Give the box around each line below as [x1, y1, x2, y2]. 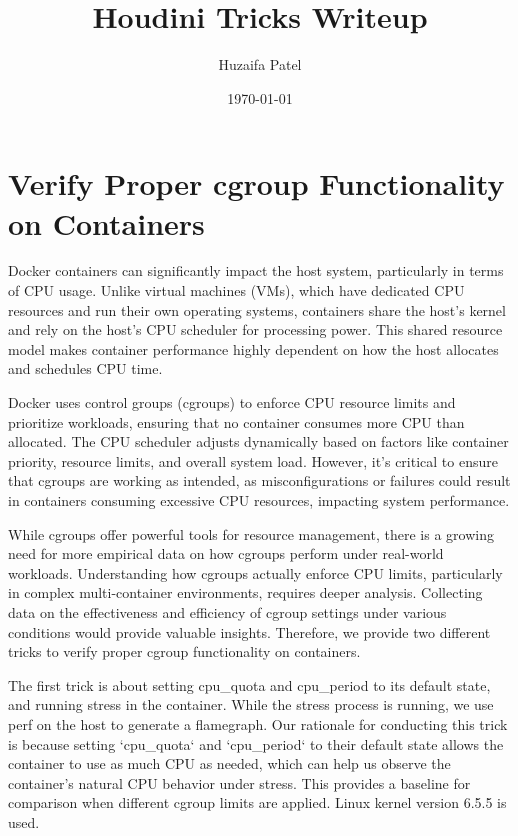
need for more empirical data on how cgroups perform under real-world [8, 543, 444, 564]
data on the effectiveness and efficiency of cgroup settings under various [8, 601, 447, 622]
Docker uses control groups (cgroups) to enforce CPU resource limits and [8, 392, 456, 412]
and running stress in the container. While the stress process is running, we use [8, 694, 494, 715]
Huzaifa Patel [218, 54, 302, 75]
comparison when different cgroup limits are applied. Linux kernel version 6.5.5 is [8, 792, 507, 813]
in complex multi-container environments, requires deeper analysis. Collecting [8, 582, 483, 603]
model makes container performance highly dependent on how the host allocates [8, 338, 499, 359]
